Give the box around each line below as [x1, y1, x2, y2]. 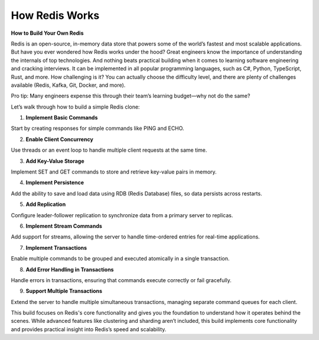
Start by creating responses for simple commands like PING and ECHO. [11, 125, 184, 132]
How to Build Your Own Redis [11, 30, 84, 37]
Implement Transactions [25, 244, 87, 251]
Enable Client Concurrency [25, 136, 94, 143]
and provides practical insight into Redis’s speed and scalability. [11, 325, 167, 333]
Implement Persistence [25, 179, 84, 186]
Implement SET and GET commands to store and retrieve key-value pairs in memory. [11, 168, 217, 175]
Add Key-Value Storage [25, 157, 84, 165]
